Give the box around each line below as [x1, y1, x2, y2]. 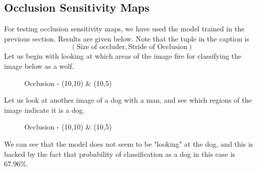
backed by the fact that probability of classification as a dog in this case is [4, 148, 236, 159]
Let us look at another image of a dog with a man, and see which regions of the [4, 95, 252, 105]
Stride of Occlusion [128, 44, 187, 51]
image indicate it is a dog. [4, 104, 85, 115]
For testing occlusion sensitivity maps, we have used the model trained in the [4, 23, 245, 34]
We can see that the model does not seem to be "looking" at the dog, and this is [4, 138, 253, 149]
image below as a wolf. [4, 60, 74, 71]
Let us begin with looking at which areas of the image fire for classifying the [4, 51, 242, 61]
